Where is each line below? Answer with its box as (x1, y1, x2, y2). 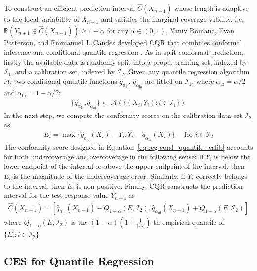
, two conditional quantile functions (10, 76, 117, 86)
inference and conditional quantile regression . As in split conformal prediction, (4, 47, 243, 57)
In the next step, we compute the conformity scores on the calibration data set (4, 110, 242, 120)
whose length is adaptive (174, 3, 249, 13)
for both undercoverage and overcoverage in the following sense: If (4, 151, 204, 161)
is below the (214, 151, 251, 161)
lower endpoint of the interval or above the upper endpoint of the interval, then (4, 161, 245, 171)
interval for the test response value (4, 190, 109, 200)
